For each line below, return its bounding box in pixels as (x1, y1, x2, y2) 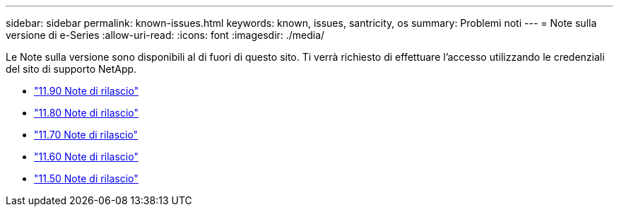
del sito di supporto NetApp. (6, 63, 137, 75)
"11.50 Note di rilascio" (34, 172, 138, 184)
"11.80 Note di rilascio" (34, 107, 138, 119)
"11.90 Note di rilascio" (34, 85, 139, 97)
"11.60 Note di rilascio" (34, 151, 138, 163)
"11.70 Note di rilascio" (34, 129, 138, 141)
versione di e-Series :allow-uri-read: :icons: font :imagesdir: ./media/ (6, 29, 325, 41)
